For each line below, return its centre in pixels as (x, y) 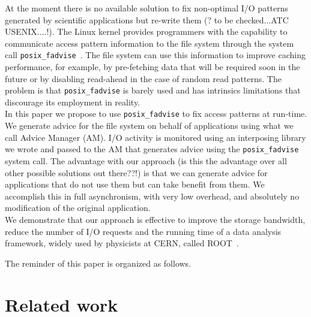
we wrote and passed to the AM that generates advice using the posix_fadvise (152, 149)
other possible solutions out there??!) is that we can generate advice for (136, 172)
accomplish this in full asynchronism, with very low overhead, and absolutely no (152, 196)
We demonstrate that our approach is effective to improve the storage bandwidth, (155, 219)
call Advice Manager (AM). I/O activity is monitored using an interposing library (155, 137)
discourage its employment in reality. (73, 102)
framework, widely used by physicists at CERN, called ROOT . (122, 243)
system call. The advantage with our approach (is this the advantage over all (146, 160)
